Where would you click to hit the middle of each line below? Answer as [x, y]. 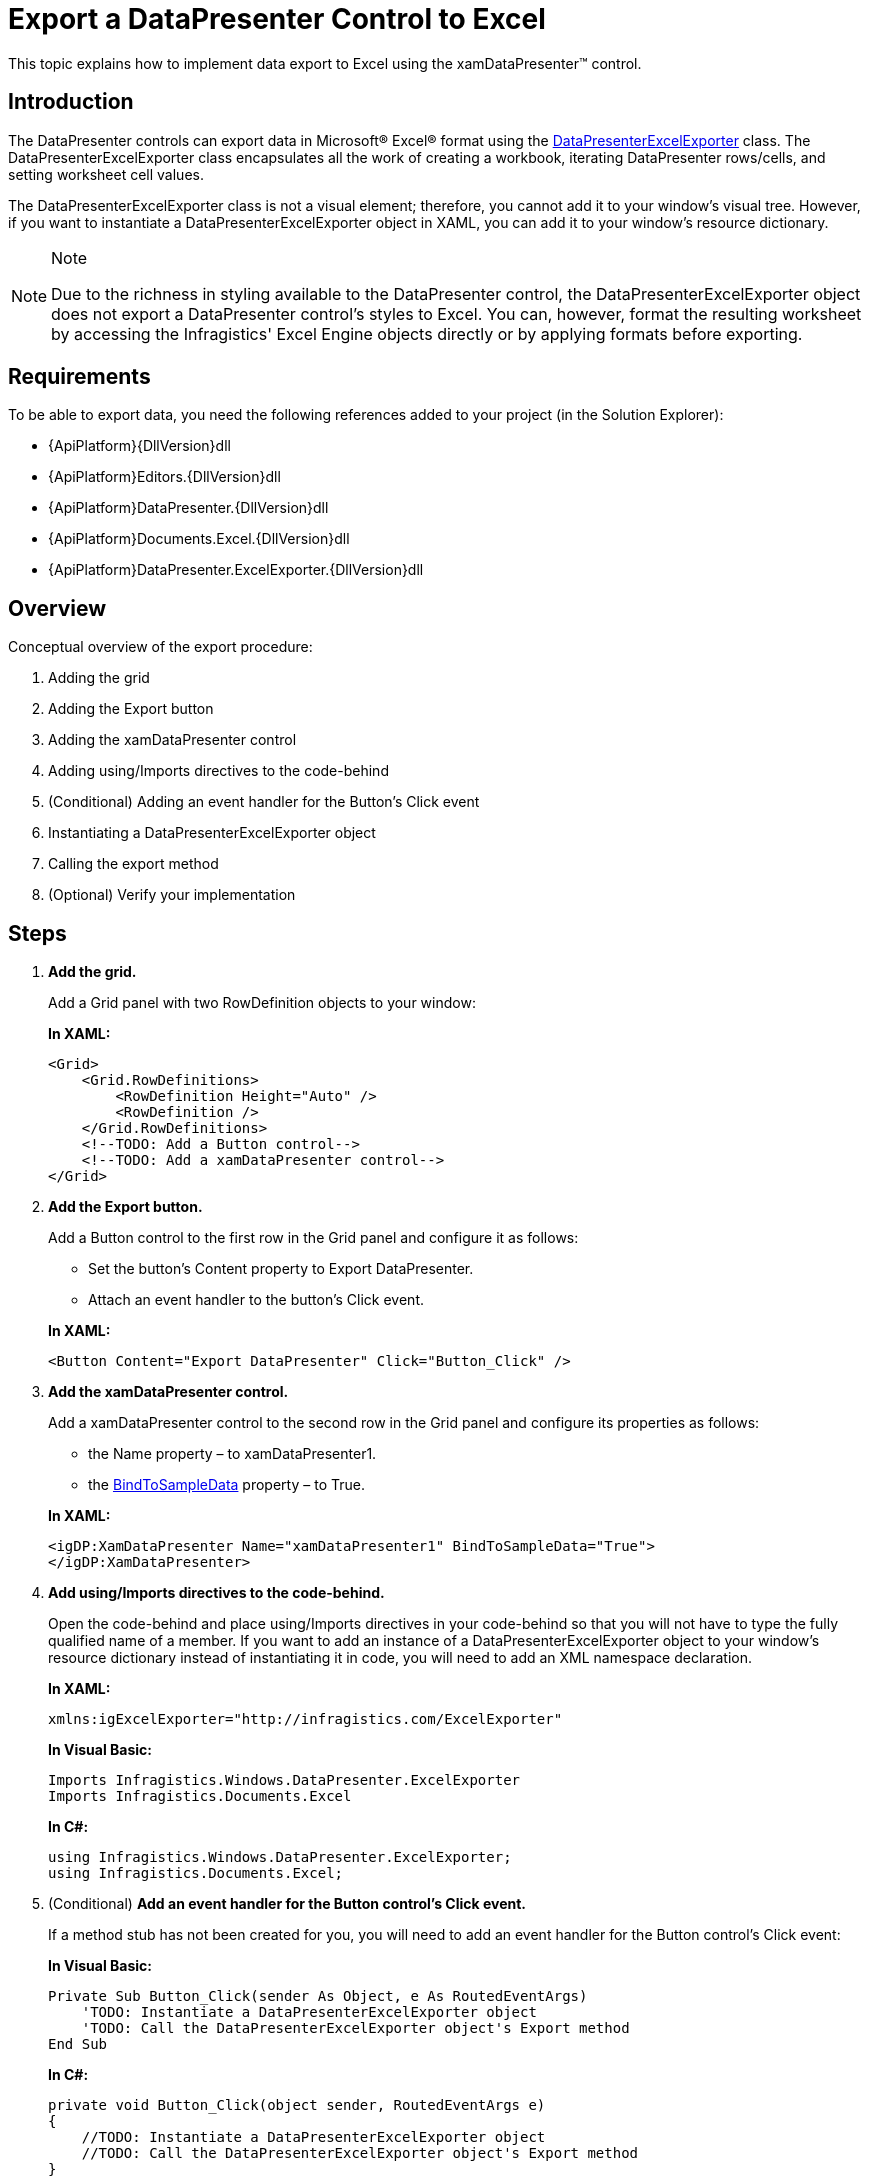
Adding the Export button [131, 709]
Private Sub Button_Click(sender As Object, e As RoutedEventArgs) [318, 1996]
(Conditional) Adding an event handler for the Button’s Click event [264, 802]
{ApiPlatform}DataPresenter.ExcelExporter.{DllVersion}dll [236, 570]
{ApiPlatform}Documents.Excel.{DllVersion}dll [199, 539]
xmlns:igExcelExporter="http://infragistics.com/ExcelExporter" [305, 1719]
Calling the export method [133, 864]
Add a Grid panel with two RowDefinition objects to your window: [262, 1003]
